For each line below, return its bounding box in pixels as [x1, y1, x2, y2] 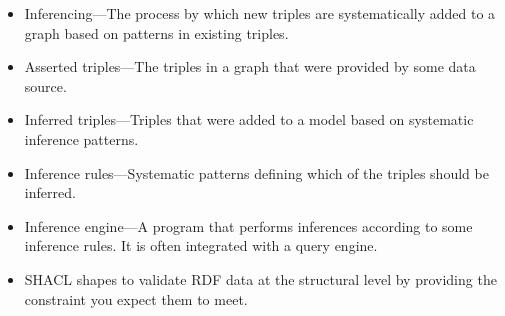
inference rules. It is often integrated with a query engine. [24, 235, 378, 256]
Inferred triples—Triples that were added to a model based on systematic [24, 109, 474, 130]
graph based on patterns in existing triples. [24, 22, 289, 43]
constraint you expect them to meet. [24, 288, 248, 309]
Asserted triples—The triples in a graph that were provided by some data [24, 56, 476, 77]
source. [24, 75, 67, 96]
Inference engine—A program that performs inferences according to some [24, 215, 473, 236]
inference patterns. [24, 128, 139, 149]
